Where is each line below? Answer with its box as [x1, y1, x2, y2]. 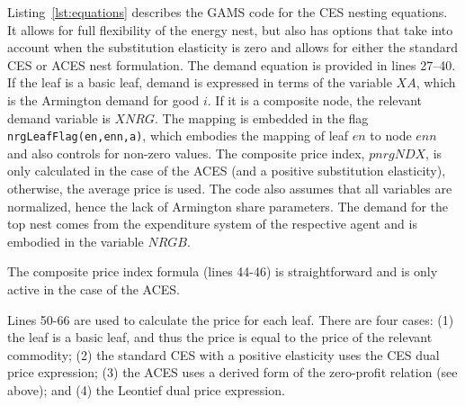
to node [370, 126, 412, 145]
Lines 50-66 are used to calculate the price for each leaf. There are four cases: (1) [7, 310, 454, 329]
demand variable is [7, 108, 111, 127]
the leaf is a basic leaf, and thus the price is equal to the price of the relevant [7, 328, 433, 347]
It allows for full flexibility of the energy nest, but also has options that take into [7, 20, 453, 39]
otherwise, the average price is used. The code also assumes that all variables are [7, 179, 452, 197]
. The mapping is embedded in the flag [155, 108, 369, 127]
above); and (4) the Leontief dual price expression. [7, 380, 285, 399]
